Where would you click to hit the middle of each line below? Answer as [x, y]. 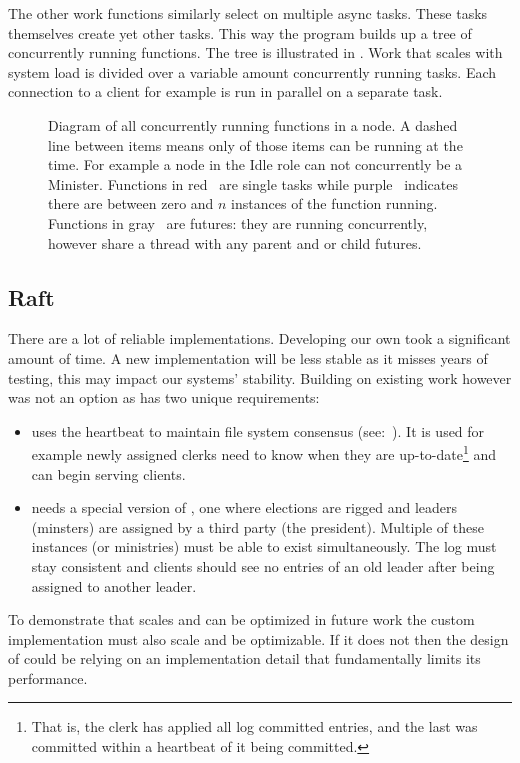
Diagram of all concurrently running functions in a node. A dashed [253, 124]
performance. [48, 677]
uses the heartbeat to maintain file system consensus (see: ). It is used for [258, 430]
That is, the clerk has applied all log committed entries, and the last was [254, 726]
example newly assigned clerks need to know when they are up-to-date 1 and [264, 452]
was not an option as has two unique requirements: [164, 397]
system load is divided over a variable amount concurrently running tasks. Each [252, 71]
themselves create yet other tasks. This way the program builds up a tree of [240, 32]
